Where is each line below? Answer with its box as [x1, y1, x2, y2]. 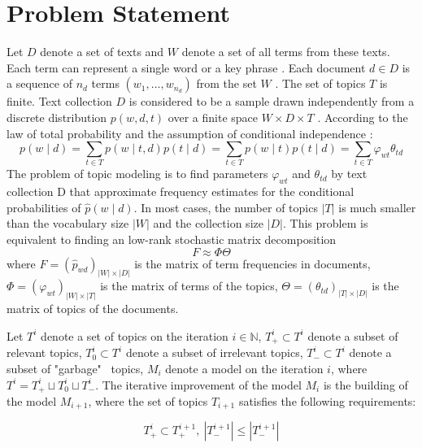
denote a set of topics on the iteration [41, 327, 228, 344]
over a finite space [167, 108, 258, 125]
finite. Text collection [7, 93, 112, 110]
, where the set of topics [88, 393, 208, 409]
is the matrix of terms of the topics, [100, 277, 278, 294]
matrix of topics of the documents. [7, 300, 179, 317]
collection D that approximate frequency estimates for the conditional [7, 183, 355, 200]
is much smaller [338, 198, 416, 215]
